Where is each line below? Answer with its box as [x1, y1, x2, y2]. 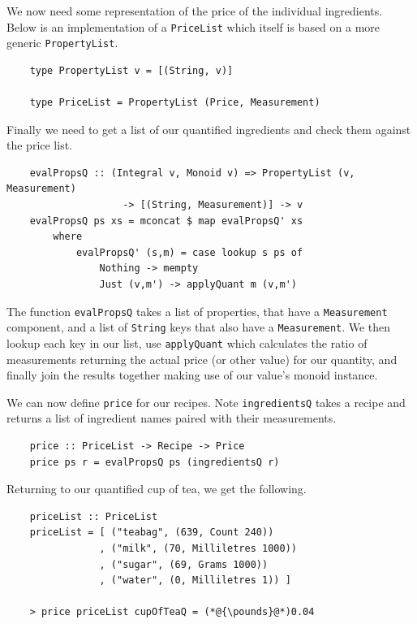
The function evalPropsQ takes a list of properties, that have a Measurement [6, 302, 388, 319]
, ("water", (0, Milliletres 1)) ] [99, 574, 291, 587]
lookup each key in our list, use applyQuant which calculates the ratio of [6, 334, 368, 351]
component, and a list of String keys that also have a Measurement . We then [6, 318, 391, 336]
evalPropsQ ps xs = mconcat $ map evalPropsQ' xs [29, 214, 303, 227]
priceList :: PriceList [29, 510, 158, 522]
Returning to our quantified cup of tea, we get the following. [6, 480, 307, 497]
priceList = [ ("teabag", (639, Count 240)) [29, 526, 274, 539]
